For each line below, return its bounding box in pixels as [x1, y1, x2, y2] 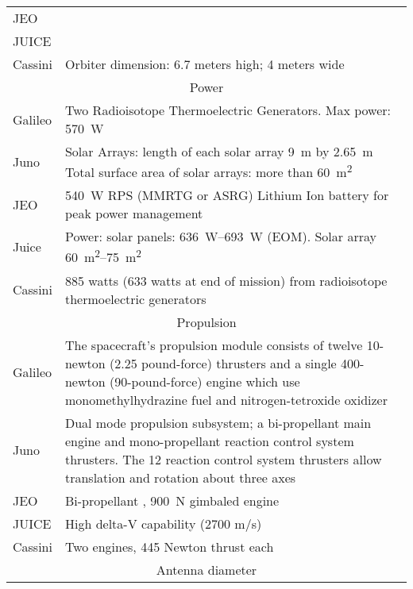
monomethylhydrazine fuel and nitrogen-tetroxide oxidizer [64, 390, 388, 409]
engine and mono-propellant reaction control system [64, 431, 354, 450]
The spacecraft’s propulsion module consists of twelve [64, 335, 363, 354]
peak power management [64, 204, 203, 223]
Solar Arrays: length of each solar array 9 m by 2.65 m [64, 142, 373, 160]
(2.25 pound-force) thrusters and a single [109, 353, 337, 372]
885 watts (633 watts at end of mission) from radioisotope [64, 271, 388, 290]
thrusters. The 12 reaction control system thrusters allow [64, 449, 382, 468]
